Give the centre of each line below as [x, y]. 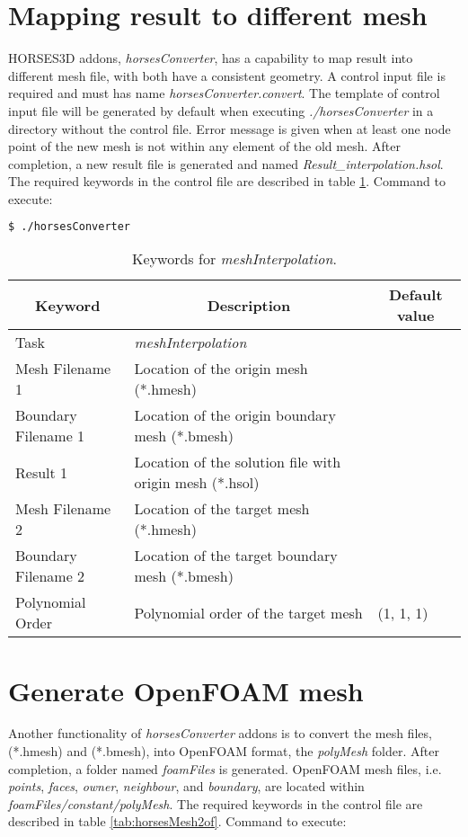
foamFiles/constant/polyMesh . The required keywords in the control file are [216, 803]
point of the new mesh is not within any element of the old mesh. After [204, 146]
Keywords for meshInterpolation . [234, 259]
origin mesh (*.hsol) [197, 483]
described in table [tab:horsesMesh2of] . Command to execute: [177, 821]
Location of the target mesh [222, 509]
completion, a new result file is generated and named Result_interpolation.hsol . [226, 163]
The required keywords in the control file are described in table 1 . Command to [227, 181]
